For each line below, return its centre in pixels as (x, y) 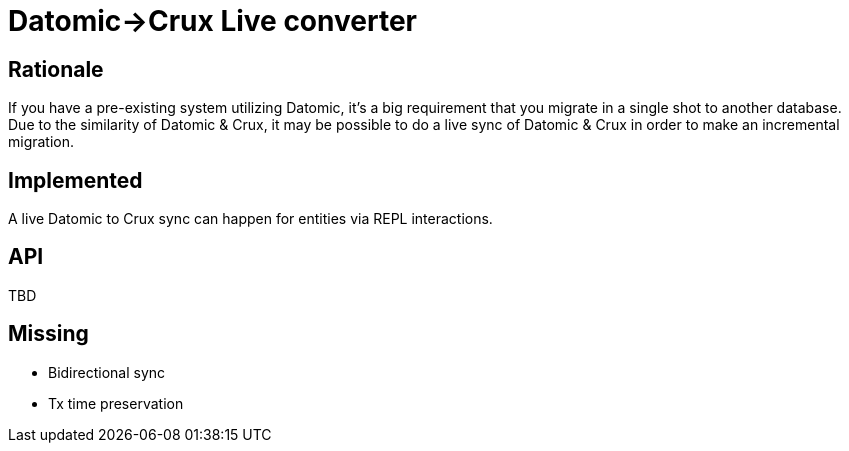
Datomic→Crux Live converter (212, 21)
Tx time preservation (116, 403)
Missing (48, 334)
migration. (41, 142)
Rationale (56, 69)
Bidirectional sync (107, 372)
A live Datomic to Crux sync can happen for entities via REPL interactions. (250, 219)
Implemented (75, 180)
